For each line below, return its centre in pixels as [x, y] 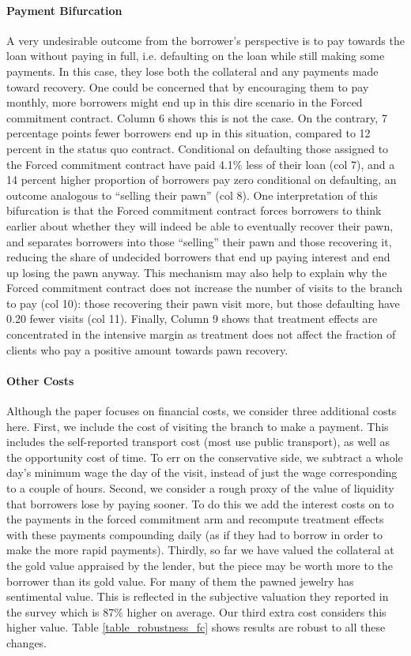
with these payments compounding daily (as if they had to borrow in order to [195, 534]
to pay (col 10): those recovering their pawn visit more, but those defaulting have [203, 303]
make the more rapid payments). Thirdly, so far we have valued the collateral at [200, 550]
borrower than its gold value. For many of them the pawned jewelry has [180, 581]
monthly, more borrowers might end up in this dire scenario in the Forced [185, 102]
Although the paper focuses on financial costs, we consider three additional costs [202, 411]
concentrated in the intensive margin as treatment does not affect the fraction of [201, 334]
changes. [27, 642]
